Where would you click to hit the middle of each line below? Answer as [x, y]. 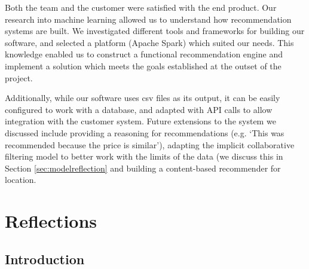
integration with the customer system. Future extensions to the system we [140, 121]
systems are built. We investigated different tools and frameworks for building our [155, 31]
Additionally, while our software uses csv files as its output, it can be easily [143, 98]
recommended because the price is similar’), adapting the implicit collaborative [150, 144]
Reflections [51, 221]
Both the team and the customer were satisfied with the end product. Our [141, 7]
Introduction [45, 259]
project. [19, 77]
